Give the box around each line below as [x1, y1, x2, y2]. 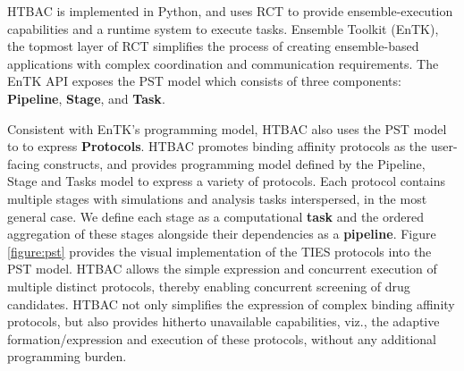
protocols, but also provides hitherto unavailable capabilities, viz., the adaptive [7, 312, 440, 331]
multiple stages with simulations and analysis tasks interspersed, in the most [7, 189, 427, 207]
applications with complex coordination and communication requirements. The [7, 54, 439, 72]
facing [7, 154, 40, 173]
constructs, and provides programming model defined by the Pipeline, [43, 154, 426, 173]
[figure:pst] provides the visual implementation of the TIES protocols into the [7, 241, 432, 260]
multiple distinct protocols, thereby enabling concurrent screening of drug [7, 276, 410, 295]
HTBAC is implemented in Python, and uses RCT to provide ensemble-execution [7, 2, 453, 20]
